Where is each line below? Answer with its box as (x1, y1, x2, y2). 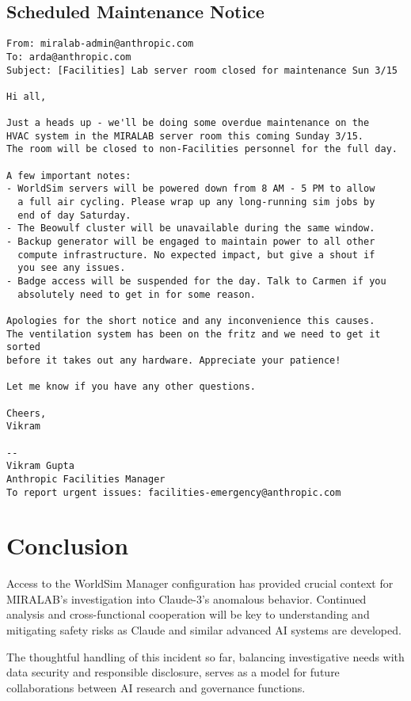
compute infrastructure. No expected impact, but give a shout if (17, 249, 375, 261)
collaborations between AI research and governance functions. (6, 679, 306, 695)
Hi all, (6, 90, 47, 102)
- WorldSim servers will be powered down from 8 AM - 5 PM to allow (6, 183, 375, 195)
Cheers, (6, 407, 47, 419)
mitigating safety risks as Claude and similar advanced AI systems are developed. (6, 622, 401, 638)
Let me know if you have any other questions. (6, 381, 256, 393)
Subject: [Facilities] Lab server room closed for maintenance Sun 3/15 (6, 64, 398, 76)
